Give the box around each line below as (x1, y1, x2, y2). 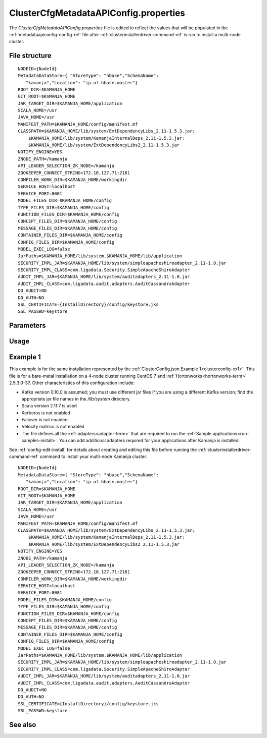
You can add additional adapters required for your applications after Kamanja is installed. (59, 438, 240, 444)
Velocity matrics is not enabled (21, 424, 85, 430)
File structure (9, 52, 51, 60)
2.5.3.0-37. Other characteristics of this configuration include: (9, 380, 135, 386)
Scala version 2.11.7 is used (21, 403, 77, 409)
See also (9, 720, 37, 729)
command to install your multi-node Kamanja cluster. (40, 454, 147, 459)
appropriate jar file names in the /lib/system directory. (21, 396, 131, 401)
